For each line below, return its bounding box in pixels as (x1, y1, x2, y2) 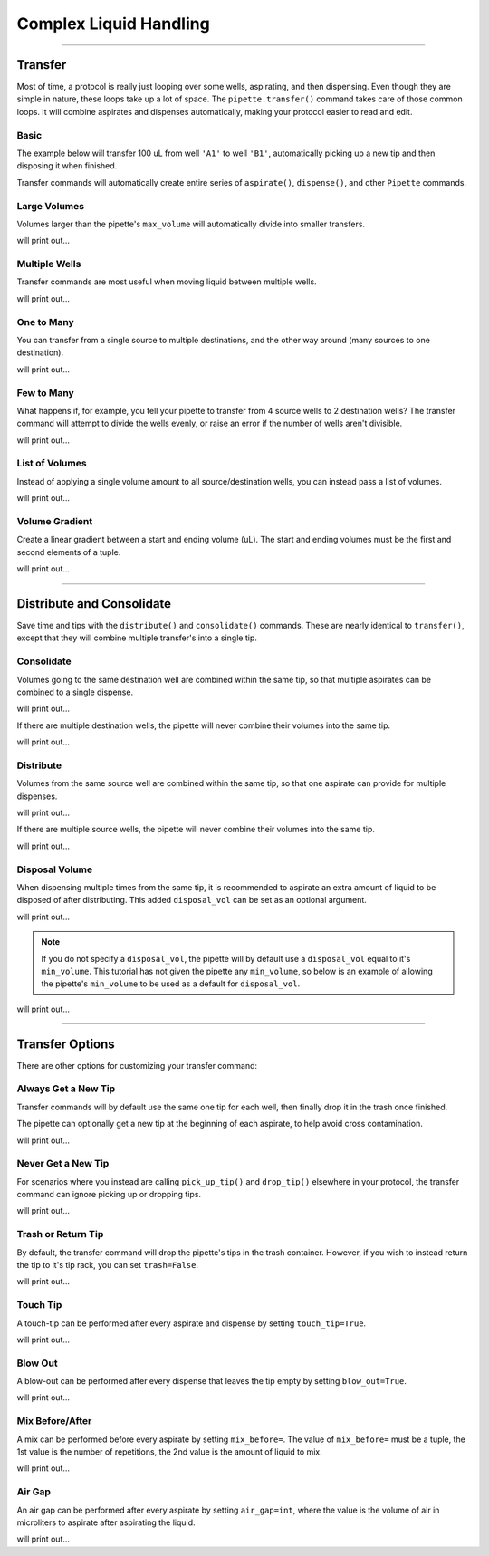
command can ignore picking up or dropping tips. (16, 1189, 202, 1200)
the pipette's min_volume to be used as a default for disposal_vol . (41, 978, 301, 989)
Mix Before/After (16, 1415, 92, 1427)
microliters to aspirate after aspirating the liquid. (16, 1517, 196, 1528)
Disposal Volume (16, 863, 93, 876)
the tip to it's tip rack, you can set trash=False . (16, 1259, 199, 1270)
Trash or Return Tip (16, 1228, 104, 1241)
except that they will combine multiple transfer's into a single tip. (16, 632, 257, 643)
